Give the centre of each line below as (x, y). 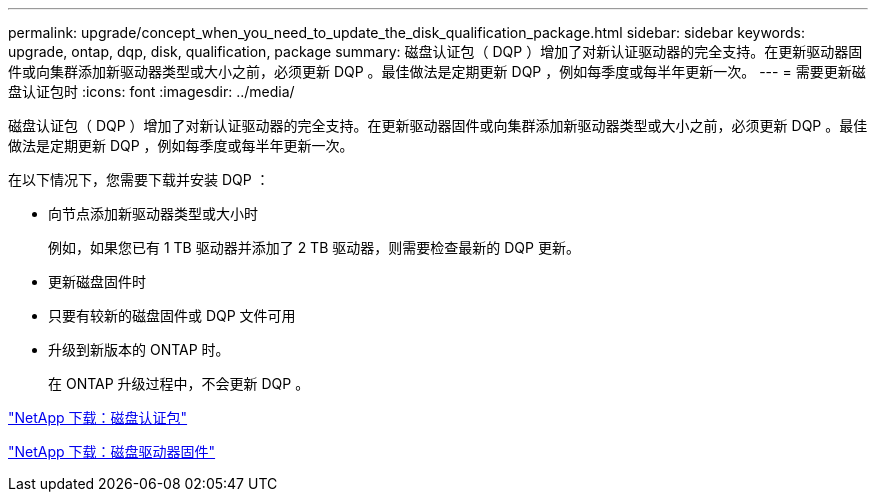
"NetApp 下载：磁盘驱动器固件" (112, 451)
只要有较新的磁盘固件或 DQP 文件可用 (172, 315)
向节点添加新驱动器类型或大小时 (153, 213)
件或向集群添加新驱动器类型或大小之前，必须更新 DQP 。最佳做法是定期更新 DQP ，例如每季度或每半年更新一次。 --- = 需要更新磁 (437, 71)
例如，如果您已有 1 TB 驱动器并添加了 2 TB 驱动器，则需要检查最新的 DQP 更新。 (314, 247)
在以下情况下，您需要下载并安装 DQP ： (139, 179)
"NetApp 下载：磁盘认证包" (98, 417)
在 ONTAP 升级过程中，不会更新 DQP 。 (179, 383)
